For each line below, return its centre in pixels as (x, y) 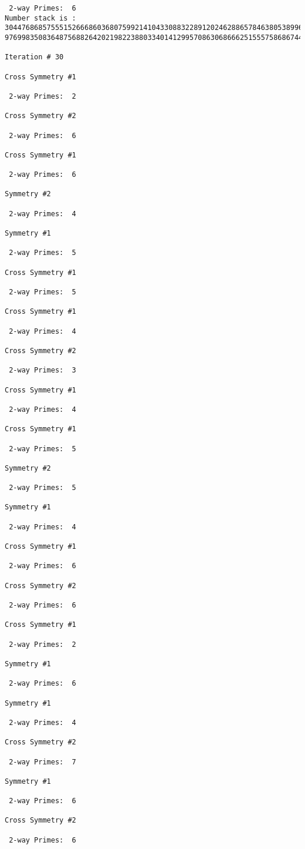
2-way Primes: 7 (43, 762)
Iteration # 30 (34, 57)
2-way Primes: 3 (43, 370)
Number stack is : (40, 18)
